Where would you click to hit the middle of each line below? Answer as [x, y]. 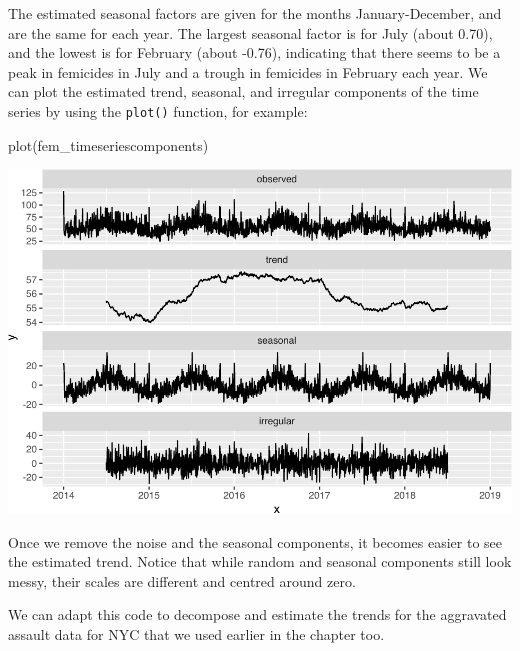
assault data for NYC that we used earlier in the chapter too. [196, 634]
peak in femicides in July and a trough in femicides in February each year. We [248, 71]
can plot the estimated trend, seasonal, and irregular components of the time [243, 91]
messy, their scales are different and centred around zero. [182, 580]
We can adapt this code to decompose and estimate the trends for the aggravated [257, 614]
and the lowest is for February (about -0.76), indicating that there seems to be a [254, 52]
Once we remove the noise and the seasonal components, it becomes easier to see [255, 541]
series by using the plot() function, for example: [158, 110]
